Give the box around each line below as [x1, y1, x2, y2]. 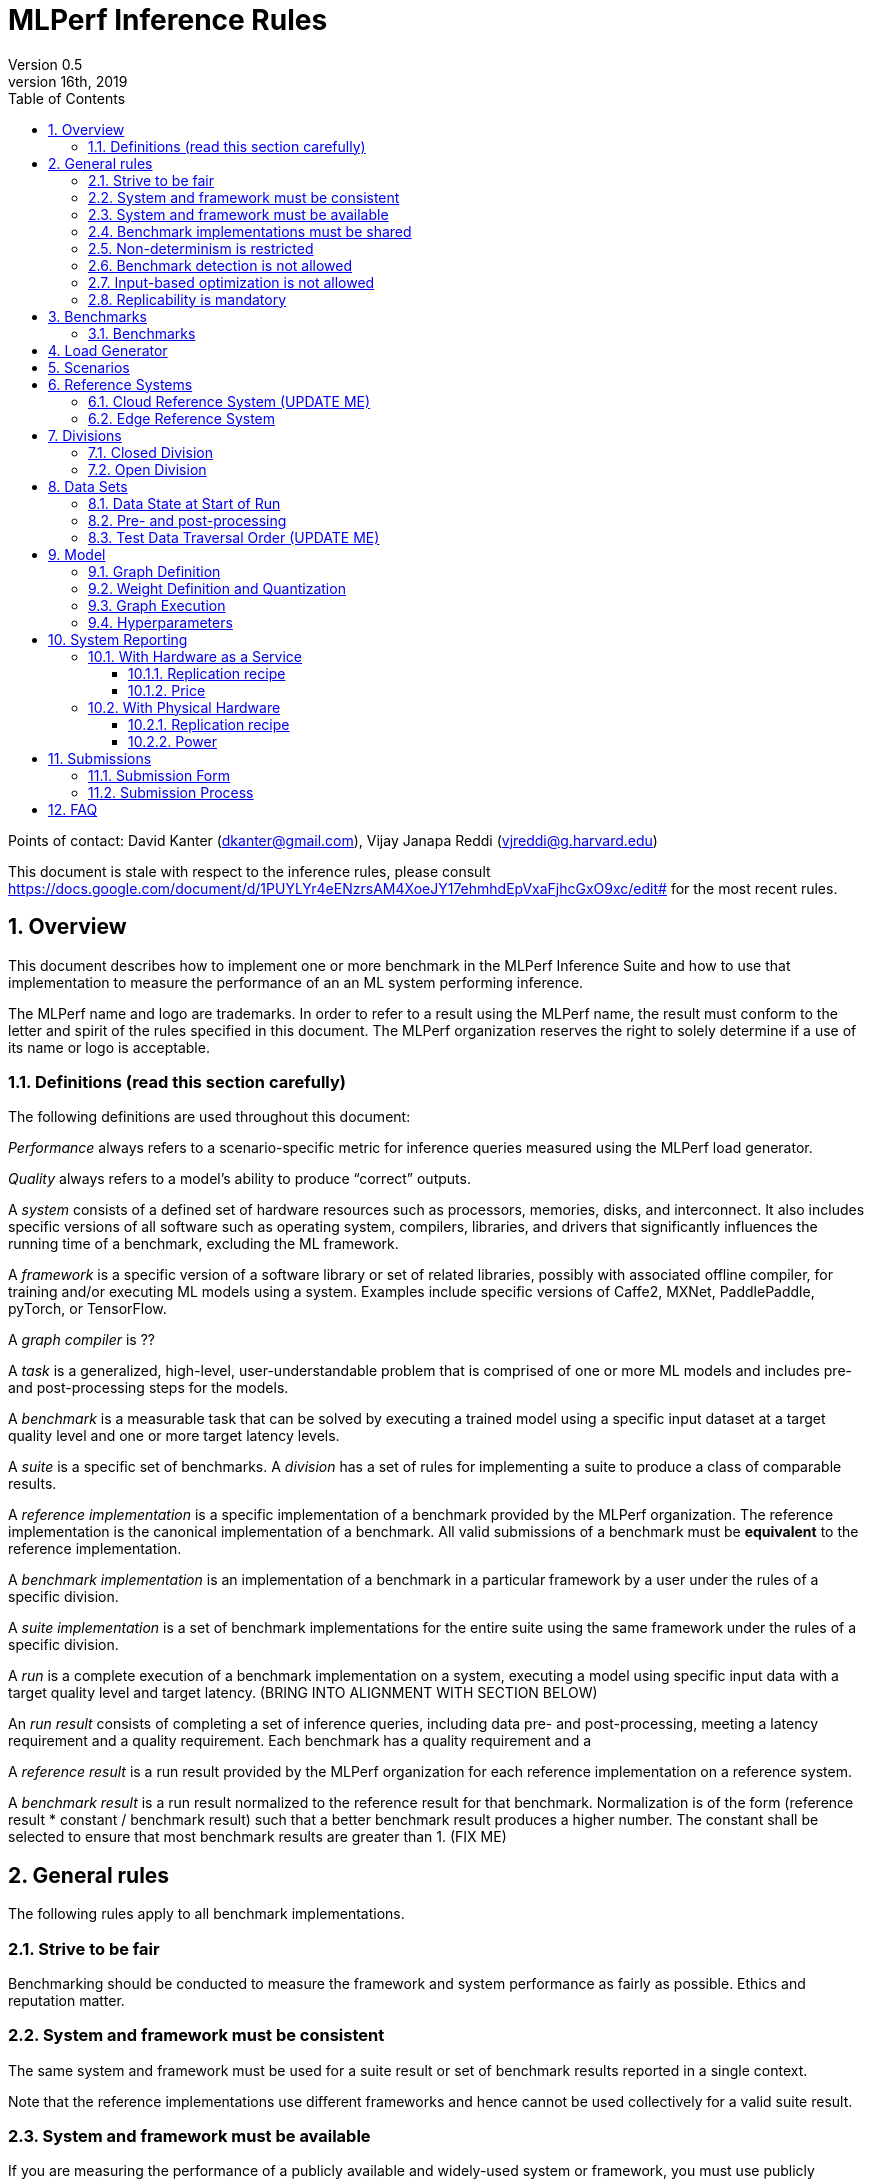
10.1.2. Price [128, 681, 206, 699]
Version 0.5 [8, 55, 83, 73]
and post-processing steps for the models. [8, 1379, 289, 1397]
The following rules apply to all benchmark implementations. [8, 1905, 405, 1923]
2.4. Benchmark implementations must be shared [88, 222, 412, 240]
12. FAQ [48, 800, 98, 818]
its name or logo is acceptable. [8, 1038, 210, 1056]
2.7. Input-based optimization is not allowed [88, 273, 375, 291]
